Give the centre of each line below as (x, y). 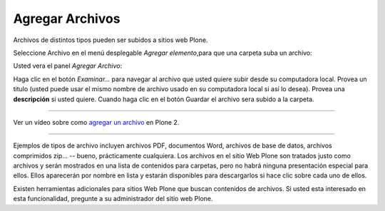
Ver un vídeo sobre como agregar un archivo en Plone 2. (96, 122)
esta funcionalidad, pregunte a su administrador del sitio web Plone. (113, 199)
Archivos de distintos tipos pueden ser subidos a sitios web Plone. (111, 40)
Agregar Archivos (67, 19)
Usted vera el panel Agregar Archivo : (68, 66)
